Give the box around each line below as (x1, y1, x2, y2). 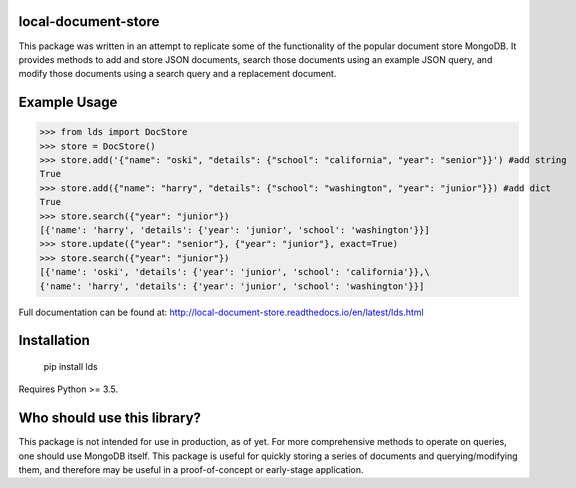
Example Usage (18, 94, 118, 111)
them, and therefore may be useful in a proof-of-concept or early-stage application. (18, 464, 364, 476)
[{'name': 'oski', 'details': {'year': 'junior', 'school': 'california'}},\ (39, 266, 430, 278)
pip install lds (43, 360, 99, 372)
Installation (18, 332, 90, 349)
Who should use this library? (18, 410, 202, 427)
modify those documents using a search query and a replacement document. (18, 68, 337, 80)
